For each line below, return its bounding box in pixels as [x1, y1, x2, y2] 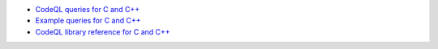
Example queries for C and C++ [35, 16, 141, 26]
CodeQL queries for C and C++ [35, 5, 140, 14]
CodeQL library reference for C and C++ [35, 27, 170, 36]
